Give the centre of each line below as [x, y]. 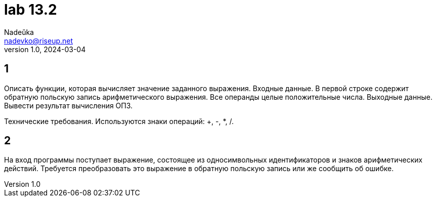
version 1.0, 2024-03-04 [45, 49]
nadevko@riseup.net [39, 41]
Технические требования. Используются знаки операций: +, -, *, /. [119, 121]
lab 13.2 [31, 10]
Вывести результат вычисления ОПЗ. [69, 105]
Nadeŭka [19, 32]
